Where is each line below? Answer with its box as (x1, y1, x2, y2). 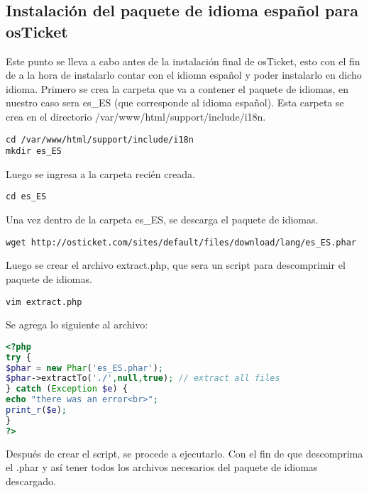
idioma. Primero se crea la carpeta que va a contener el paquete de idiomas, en (6, 81, 349, 96)
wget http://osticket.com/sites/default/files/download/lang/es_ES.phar (6, 237, 356, 248)
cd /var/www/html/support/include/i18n (6, 134, 194, 145)
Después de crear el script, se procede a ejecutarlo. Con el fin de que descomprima (6, 445, 363, 460)
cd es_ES (6, 192, 47, 202)
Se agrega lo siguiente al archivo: (6, 317, 148, 332)
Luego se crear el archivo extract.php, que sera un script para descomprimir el (6, 257, 346, 272)
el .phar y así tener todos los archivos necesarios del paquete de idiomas (6, 460, 318, 475)
